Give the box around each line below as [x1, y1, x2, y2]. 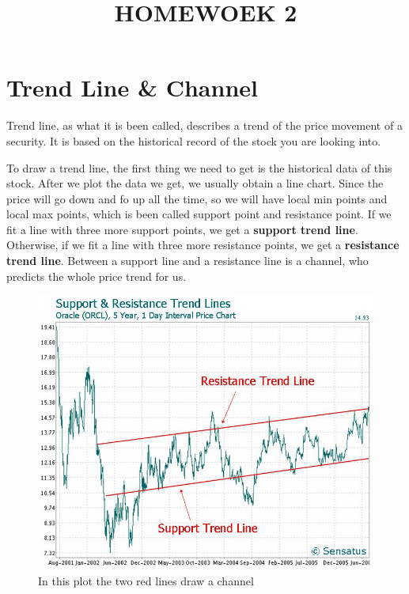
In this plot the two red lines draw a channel [38, 573, 254, 589]
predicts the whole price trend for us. [6, 267, 187, 284]
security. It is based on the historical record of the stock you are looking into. [6, 132, 381, 149]
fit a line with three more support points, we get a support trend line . [6, 221, 358, 237]
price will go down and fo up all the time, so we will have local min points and [6, 190, 388, 206]
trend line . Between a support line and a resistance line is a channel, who [6, 252, 369, 269]
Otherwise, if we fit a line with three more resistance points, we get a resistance [6, 236, 400, 253]
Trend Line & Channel [6, 71, 258, 104]
